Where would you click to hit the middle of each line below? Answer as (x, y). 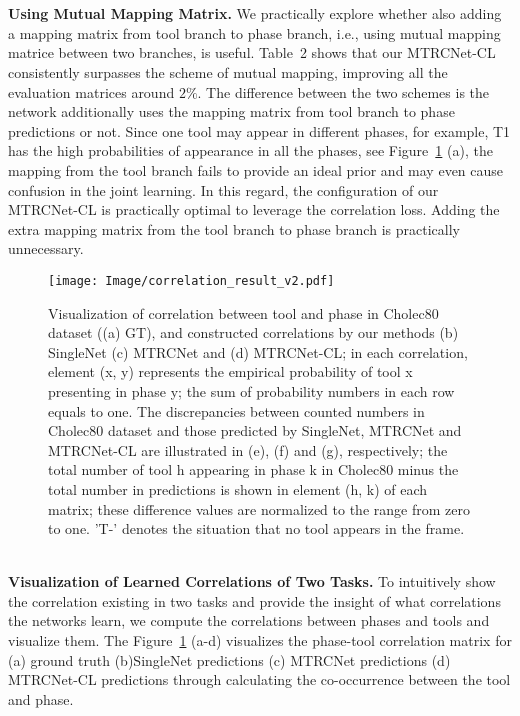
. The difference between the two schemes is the (343, 91)
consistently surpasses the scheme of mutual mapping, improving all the (228, 71)
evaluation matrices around (91, 91)
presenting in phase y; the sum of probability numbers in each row (251, 390)
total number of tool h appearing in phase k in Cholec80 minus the (253, 469)
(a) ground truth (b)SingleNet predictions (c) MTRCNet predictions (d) (229, 659)
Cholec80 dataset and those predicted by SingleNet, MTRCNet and (255, 430)
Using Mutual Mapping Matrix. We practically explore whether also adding (255, 13)
